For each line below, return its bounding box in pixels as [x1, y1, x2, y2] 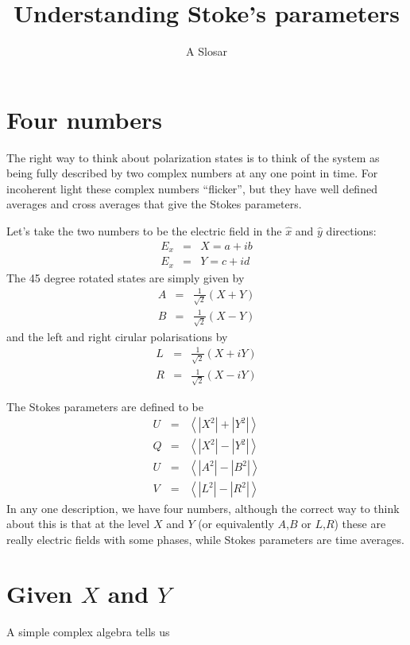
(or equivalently [198, 515, 274, 532]
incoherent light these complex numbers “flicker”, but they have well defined [6, 180, 377, 196]
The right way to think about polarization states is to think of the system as [6, 149, 380, 165]
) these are [334, 515, 386, 532]
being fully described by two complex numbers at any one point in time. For [6, 165, 378, 181]
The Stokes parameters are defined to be [6, 398, 203, 414]
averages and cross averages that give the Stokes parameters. [6, 196, 302, 212]
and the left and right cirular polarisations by [6, 328, 228, 344]
